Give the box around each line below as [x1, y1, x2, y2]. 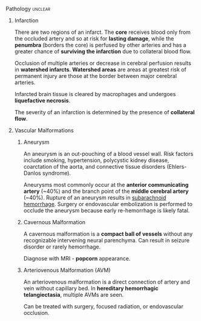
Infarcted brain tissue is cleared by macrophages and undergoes [14, 91, 176, 97]
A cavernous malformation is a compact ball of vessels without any [23, 230, 193, 238]
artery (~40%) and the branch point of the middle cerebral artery [23, 187, 189, 195]
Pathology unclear [5, 5, 51, 12]
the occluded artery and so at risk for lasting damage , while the [14, 35, 174, 42]
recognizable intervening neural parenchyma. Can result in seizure [23, 237, 190, 244]
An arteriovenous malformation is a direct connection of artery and [23, 278, 190, 285]
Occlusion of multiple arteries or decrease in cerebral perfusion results [14, 60, 191, 66]
